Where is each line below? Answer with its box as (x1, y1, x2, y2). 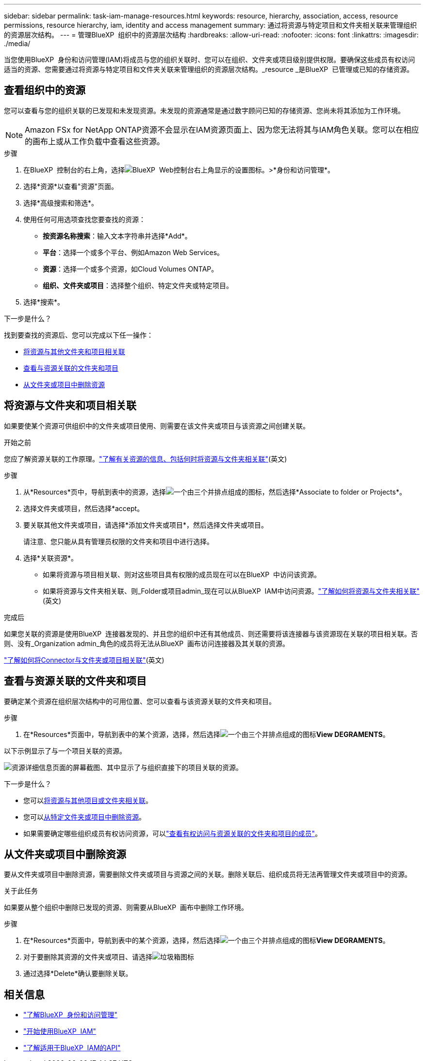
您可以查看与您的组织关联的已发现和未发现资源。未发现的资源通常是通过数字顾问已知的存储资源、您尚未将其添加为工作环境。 (4, 106, 405, 115)
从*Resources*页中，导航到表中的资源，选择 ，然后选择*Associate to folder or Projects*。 (23, 487, 406, 496)
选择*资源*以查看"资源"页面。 (23, 182, 118, 190)
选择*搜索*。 (23, 297, 65, 306)
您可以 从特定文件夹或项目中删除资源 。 (23, 812, 146, 821)
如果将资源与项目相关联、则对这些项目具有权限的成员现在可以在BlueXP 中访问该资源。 (43, 570, 321, 579)
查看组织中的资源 (4, 84, 85, 97)
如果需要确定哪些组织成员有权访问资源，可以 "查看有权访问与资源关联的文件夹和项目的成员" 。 (23, 829, 322, 838)
